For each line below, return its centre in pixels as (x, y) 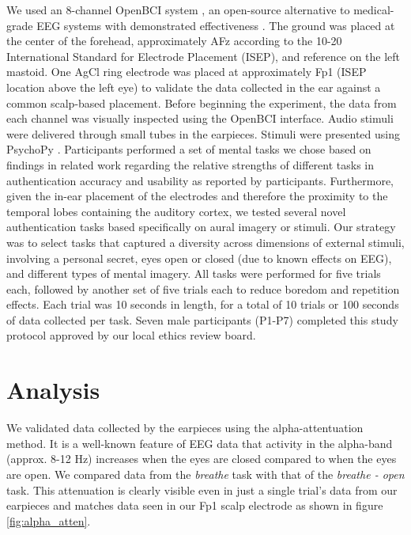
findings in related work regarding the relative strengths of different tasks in (190, 164)
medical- (374, 9)
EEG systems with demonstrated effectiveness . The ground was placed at (216, 25)
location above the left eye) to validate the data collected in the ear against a (194, 87)
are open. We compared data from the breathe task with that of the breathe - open (205, 474)
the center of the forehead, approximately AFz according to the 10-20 (174, 41)
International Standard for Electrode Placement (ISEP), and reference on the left (204, 56)
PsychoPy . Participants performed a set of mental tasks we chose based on (189, 149)
